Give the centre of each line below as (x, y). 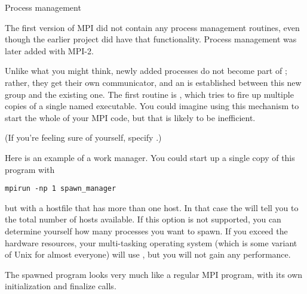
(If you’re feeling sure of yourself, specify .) (83, 137)
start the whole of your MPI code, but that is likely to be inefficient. (130, 117)
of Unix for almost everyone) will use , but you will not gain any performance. (148, 254)
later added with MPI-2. (49, 50)
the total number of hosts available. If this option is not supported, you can (143, 219)
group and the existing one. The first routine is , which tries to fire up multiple (149, 94)
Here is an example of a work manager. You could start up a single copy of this (150, 157)
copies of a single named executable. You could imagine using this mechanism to (152, 106)
